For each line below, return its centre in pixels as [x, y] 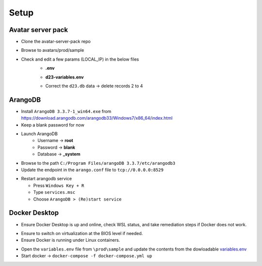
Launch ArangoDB [39, 134]
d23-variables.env [65, 77]
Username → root [55, 141]
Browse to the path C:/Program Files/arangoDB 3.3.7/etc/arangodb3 [98, 163]
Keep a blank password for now [53, 125]
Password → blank [56, 147]
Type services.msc [54, 192]
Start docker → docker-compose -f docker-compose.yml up [87, 256]
